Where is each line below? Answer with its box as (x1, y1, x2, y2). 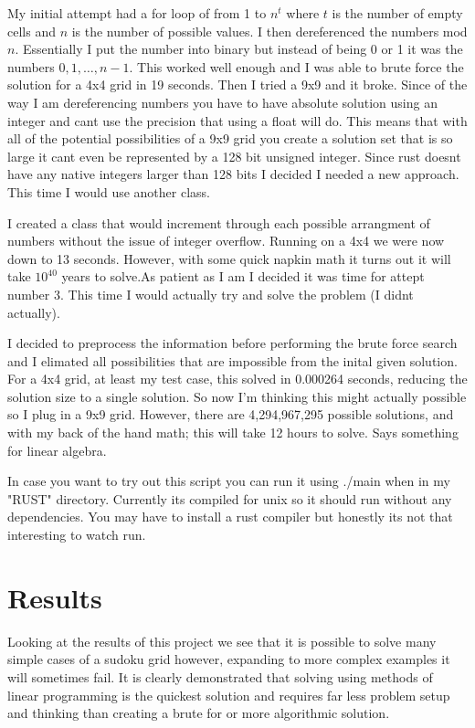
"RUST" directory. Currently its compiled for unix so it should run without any (7, 489, 452, 508)
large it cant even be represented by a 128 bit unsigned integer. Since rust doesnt (7, 146, 461, 165)
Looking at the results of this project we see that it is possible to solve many (7, 631, 437, 650)
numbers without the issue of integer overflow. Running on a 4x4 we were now (7, 231, 445, 250)
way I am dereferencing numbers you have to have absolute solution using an (7, 92, 438, 111)
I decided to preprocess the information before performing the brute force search (7, 333, 458, 353)
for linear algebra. (7, 440, 107, 459)
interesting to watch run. (7, 525, 146, 544)
